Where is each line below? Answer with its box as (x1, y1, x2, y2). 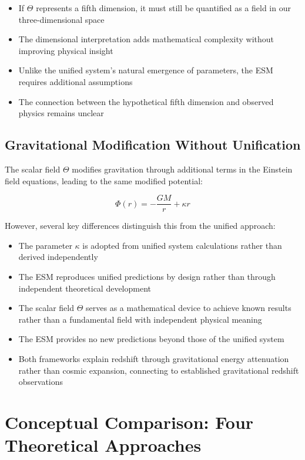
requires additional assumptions (18, 75, 133, 87)
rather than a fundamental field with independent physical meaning (18, 313, 262, 325)
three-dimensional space (18, 13, 105, 25)
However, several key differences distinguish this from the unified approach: (5, 219, 276, 232)
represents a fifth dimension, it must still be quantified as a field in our (36, 2, 291, 13)
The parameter (18, 239, 72, 251)
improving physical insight (18, 44, 113, 56)
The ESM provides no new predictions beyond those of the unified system (18, 333, 284, 345)
